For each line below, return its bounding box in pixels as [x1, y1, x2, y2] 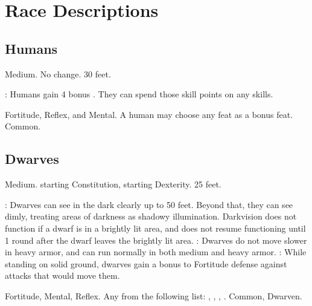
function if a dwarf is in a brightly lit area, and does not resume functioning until [5, 221, 306, 234]
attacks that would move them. [5, 269, 120, 282]
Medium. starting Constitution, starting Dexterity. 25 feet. [5, 178, 221, 190]
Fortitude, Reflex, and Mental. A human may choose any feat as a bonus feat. [5, 108, 293, 120]
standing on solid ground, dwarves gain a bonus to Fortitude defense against [5, 257, 287, 270]
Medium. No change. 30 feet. [5, 67, 111, 80]
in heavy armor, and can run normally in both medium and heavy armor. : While [5, 246, 307, 258]
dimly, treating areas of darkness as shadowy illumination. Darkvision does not [5, 210, 297, 223]
